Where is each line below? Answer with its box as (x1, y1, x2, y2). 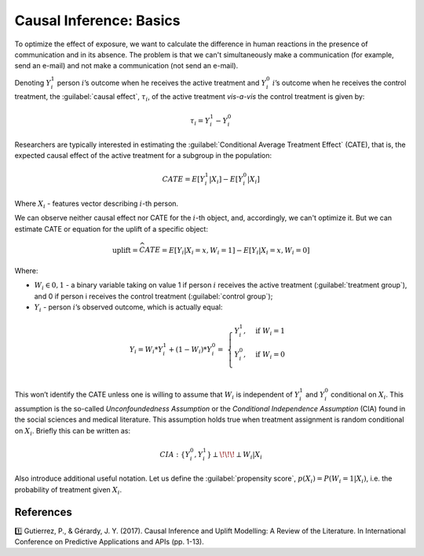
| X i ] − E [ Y (209, 175, 243, 186)
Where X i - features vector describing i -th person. (14, 199, 179, 210)
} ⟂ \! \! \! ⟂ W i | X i (207, 450, 263, 461)
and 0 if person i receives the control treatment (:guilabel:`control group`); (34, 291, 273, 301)
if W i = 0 (255, 349, 286, 360)
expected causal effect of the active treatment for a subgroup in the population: (14, 151, 272, 160)
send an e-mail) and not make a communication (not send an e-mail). (14, 61, 239, 71)
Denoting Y (14, 78, 51, 87)
